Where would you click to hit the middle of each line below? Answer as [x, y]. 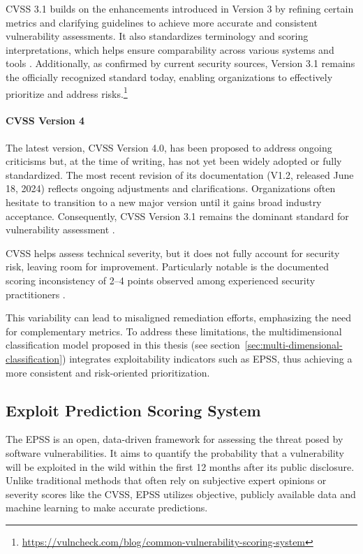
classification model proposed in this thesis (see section [123, 345]
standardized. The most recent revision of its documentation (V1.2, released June [180, 174]
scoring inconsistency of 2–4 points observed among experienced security [161, 280]
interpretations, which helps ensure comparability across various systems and [170, 49]
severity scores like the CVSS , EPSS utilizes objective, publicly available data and [181, 494]
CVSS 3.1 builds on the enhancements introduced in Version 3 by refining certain [180, 8]
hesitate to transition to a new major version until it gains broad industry [164, 202]
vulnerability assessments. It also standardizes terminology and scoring [157, 36]
